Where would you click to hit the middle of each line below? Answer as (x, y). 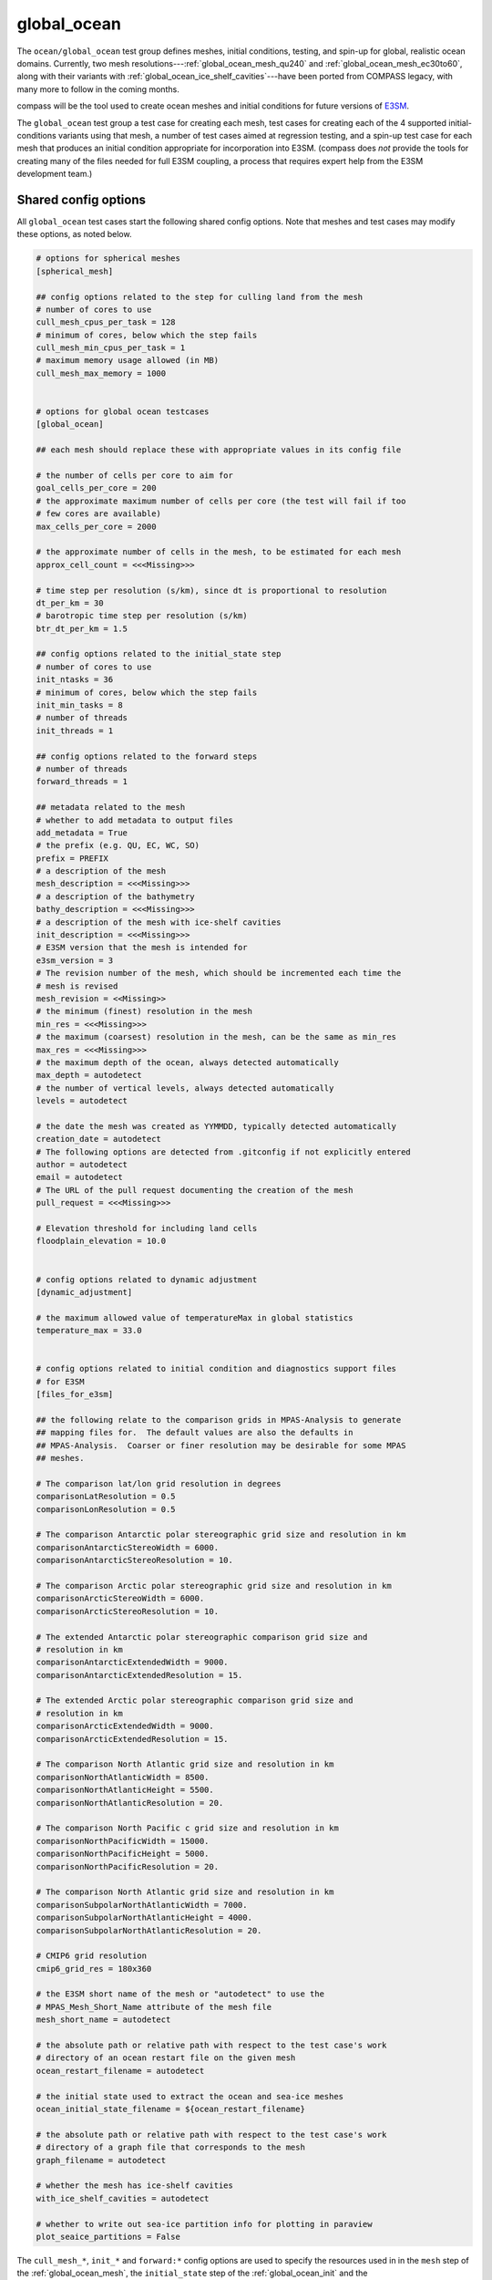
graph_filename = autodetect (101, 2160)
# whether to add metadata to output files (135, 820)
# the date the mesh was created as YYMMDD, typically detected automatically (216, 1126)
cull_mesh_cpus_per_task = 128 (106, 322)
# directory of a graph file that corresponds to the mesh (170, 2147)
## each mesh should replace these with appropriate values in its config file (219, 450)
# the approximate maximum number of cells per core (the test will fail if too (221, 501)
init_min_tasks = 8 (79, 705)
